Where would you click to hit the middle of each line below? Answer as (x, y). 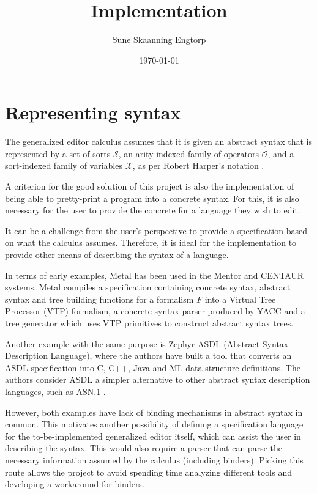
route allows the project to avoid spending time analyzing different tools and (148, 472)
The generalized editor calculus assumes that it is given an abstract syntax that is (158, 142)
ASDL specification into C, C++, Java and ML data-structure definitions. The (153, 367)
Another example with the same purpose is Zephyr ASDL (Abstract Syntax (147, 343)
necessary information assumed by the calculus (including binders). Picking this (154, 459)
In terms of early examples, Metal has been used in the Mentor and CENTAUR (155, 275)
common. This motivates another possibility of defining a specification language (154, 424)
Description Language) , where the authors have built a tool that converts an (148, 356)
